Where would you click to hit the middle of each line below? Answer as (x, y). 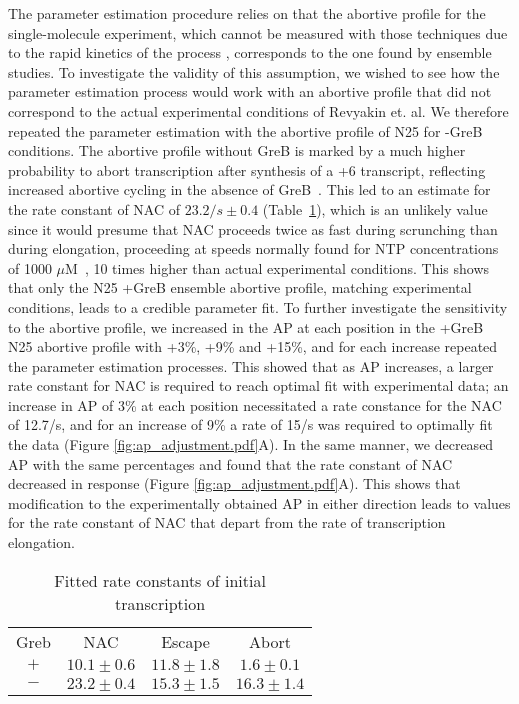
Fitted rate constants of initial (160, 580)
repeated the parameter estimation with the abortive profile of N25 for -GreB (245, 130)
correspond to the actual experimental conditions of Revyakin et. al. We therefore (258, 110)
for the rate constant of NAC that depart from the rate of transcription (227, 522)
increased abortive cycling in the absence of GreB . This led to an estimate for (249, 189)
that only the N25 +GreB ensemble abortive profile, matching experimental (240, 287)
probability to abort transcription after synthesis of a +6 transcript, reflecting (247, 169)
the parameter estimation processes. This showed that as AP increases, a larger (251, 365)
